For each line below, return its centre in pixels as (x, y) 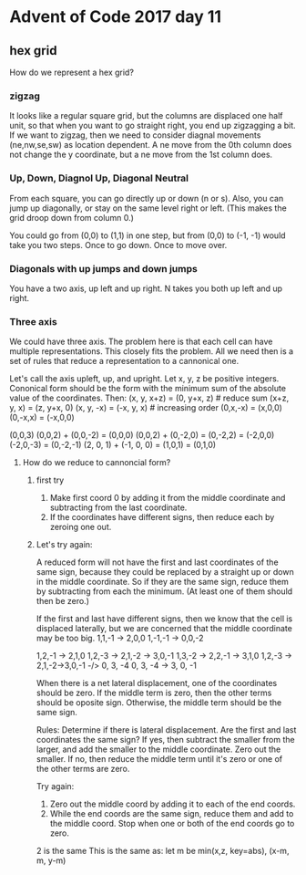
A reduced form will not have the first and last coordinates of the (158, 562)
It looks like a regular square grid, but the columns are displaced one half (146, 116)
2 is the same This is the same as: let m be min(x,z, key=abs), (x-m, (163, 851)
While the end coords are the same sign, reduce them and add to (172, 814)
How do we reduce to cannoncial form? (97, 463)
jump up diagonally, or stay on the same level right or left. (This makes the (148, 208)
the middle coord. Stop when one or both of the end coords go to (172, 824)
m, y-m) (51, 860)
